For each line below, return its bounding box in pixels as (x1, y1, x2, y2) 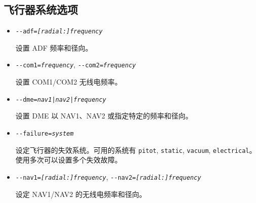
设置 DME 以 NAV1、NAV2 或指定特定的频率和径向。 (15, 110, 193, 121)
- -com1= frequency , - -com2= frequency (15, 59, 136, 70)
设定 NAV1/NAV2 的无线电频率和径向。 (15, 188, 147, 199)
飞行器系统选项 (4, 2, 78, 17)
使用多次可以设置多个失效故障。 (15, 154, 122, 165)
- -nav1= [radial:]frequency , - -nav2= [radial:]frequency (15, 171, 201, 182)
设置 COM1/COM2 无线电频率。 (15, 76, 122, 87)
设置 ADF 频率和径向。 (15, 42, 93, 53)
